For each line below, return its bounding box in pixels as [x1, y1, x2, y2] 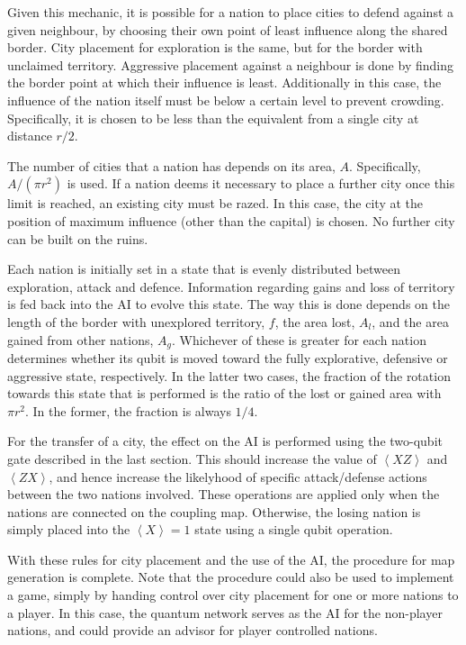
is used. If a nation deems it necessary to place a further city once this [67, 174, 455, 193]
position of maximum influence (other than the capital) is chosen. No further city [7, 211, 455, 230]
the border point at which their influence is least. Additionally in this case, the [7, 73, 442, 92]
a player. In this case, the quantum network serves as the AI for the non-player [7, 603, 443, 622]
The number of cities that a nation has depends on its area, [7, 156, 336, 175]
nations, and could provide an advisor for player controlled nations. [7, 621, 378, 640]
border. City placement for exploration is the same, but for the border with [7, 38, 423, 57]
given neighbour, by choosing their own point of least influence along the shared [7, 20, 448, 39]
